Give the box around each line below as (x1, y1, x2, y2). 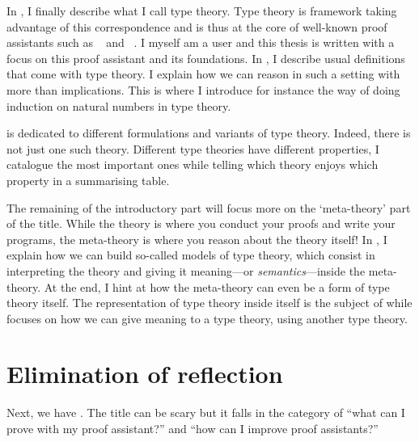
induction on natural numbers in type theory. (6, 97, 231, 114)
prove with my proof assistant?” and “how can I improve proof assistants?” (6, 420, 379, 436)
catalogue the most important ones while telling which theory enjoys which (6, 156, 379, 173)
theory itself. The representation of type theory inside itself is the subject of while (6, 294, 413, 311)
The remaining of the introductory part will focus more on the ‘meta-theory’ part (6, 199, 411, 216)
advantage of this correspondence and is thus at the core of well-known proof (6, 18, 387, 35)
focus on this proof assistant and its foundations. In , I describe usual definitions (6, 49, 405, 66)
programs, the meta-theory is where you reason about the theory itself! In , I (6, 230, 387, 247)
